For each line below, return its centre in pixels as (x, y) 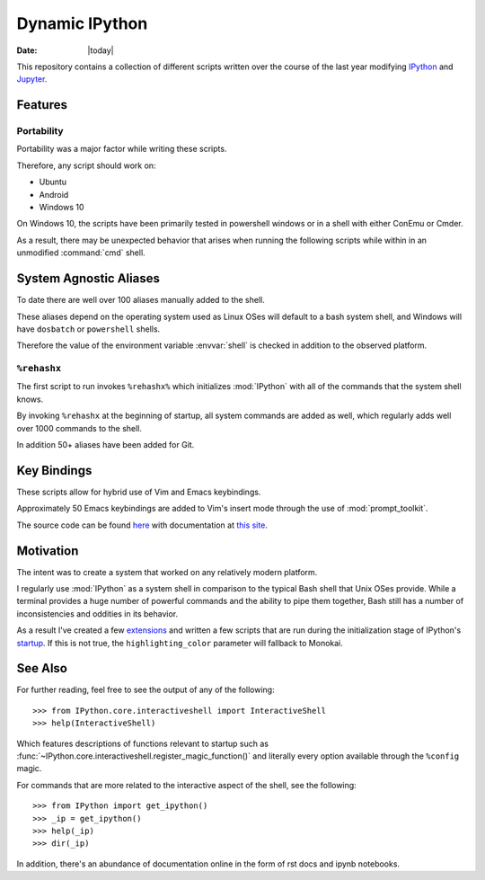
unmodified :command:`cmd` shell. (81, 253)
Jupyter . (32, 79)
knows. (30, 399)
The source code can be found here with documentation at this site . (142, 525)
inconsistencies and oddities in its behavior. (97, 613)
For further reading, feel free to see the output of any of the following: (145, 690)
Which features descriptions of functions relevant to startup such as (143, 743)
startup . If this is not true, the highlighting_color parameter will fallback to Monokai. (180, 643)
